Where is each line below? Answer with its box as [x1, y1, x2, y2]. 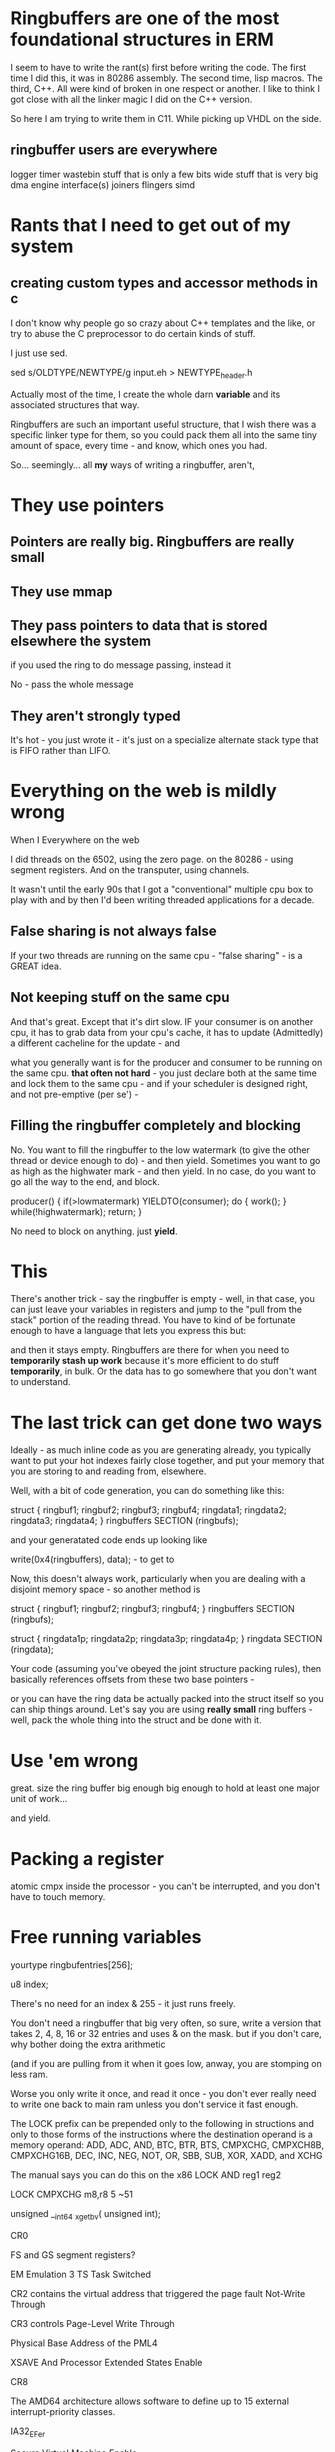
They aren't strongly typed [10, 707, 182, 724]
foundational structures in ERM [10, 28, 275, 51]
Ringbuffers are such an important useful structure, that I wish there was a [10, 418, 317, 430]
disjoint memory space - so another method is [10, 1583, 201, 1596]
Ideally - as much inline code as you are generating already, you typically [10, 1444, 312, 1456]
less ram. [10, 2068, 48, 2081]
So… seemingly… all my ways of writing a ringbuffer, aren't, [10, 458, 255, 471]
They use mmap [10, 583, 113, 600]
